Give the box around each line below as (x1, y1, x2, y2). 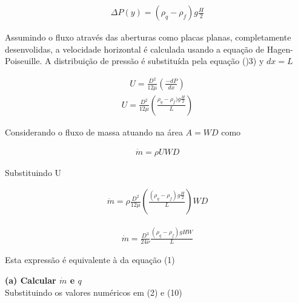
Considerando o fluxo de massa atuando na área (5, 125, 183, 138)
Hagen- (267, 42, 293, 55)
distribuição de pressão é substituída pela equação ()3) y (54, 54, 264, 67)
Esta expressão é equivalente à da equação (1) (5, 253, 175, 266)
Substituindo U (5, 166, 62, 178)
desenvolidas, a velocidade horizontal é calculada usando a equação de (5, 42, 265, 55)
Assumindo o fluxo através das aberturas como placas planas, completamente (5, 31, 291, 44)
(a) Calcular (5, 274, 56, 287)
